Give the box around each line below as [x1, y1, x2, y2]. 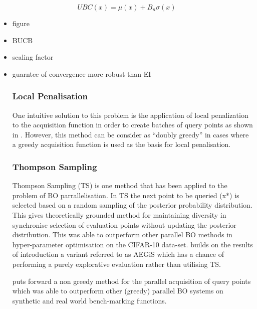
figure [12, 18, 30, 28]
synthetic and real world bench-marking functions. [12, 295, 167, 305]
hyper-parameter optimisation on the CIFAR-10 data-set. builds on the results [12, 239, 253, 249]
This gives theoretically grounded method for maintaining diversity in [12, 209, 226, 220]
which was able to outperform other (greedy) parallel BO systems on [12, 285, 223, 296]
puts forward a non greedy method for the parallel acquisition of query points [12, 275, 251, 286]
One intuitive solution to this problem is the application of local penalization [12, 109, 248, 120]
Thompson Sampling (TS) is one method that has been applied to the [12, 180, 227, 191]
